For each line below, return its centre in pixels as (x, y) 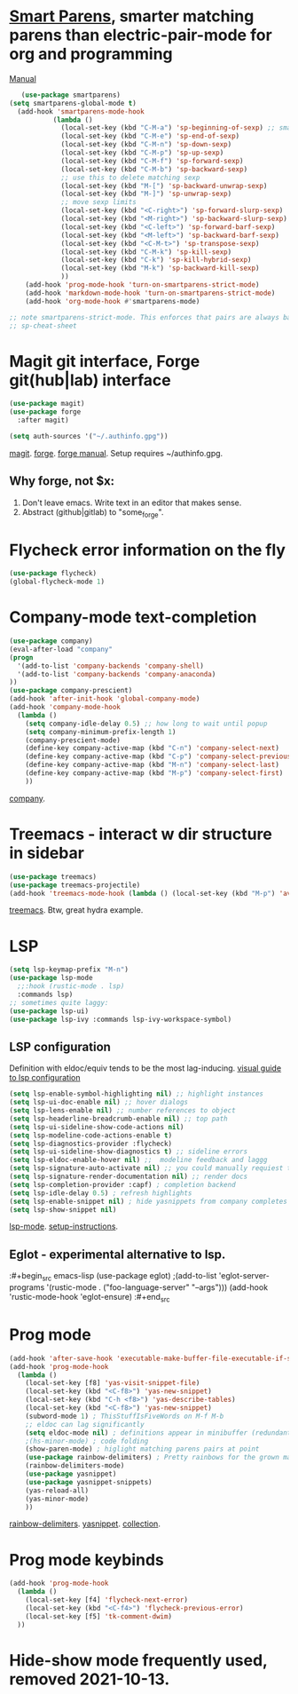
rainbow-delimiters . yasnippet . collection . (85, 1524)
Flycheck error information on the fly (148, 550)
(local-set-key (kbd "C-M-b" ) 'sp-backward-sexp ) (154, 169)
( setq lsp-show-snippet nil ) (63, 1209)
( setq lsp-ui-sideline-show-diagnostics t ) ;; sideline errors (129, 1152)
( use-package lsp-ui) (49, 1011)
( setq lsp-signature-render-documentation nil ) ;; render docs (129, 1177)
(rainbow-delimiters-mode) (75, 1466)
